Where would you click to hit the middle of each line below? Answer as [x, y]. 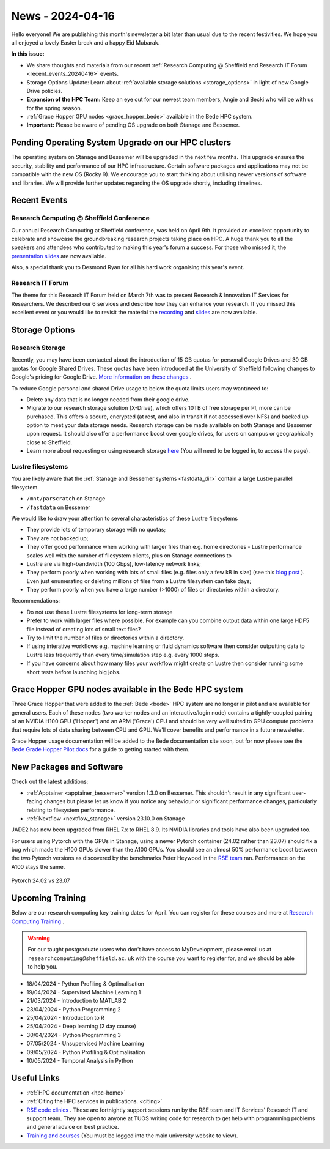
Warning [39, 938]
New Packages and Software [67, 767]
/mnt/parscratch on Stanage [66, 499]
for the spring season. [54, 108]
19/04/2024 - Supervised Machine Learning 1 [84, 992]
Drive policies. [45, 91]
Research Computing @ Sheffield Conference [80, 218]
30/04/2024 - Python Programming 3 [74, 1035]
